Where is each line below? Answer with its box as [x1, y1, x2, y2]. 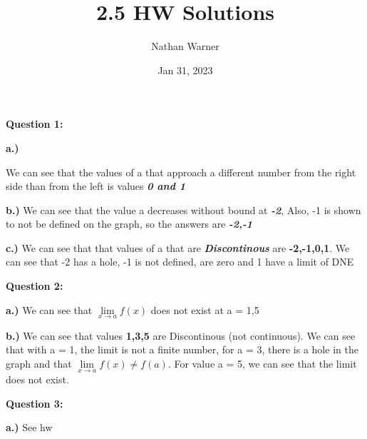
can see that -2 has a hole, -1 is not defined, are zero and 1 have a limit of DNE [6, 254, 354, 269]
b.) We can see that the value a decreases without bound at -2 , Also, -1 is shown [6, 202, 361, 217]
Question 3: [6, 395, 63, 410]
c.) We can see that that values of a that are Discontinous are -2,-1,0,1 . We [6, 240, 350, 255]
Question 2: [6, 278, 63, 293]
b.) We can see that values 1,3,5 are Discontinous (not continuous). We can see [6, 328, 356, 343]
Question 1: [6, 116, 63, 131]
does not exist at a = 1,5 [150, 302, 259, 317]
